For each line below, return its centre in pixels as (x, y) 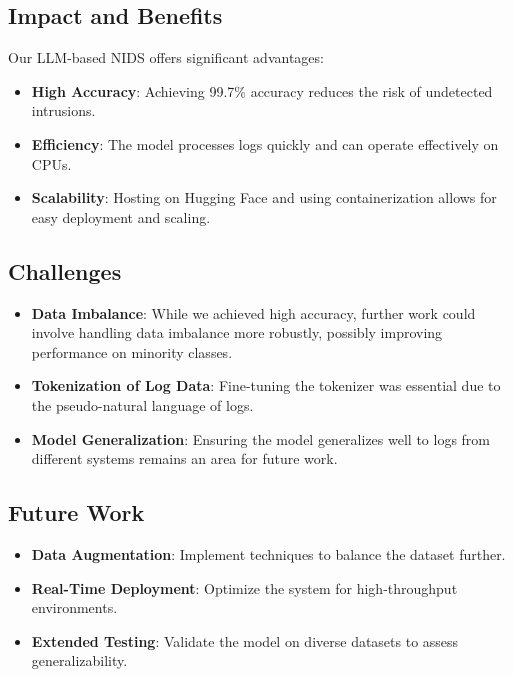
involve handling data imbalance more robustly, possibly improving (237, 332)
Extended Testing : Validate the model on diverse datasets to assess (245, 640)
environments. (74, 607)
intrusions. (63, 110)
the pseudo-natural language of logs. (142, 404)
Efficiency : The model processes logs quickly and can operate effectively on (265, 143)
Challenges (65, 270)
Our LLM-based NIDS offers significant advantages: (166, 57)
